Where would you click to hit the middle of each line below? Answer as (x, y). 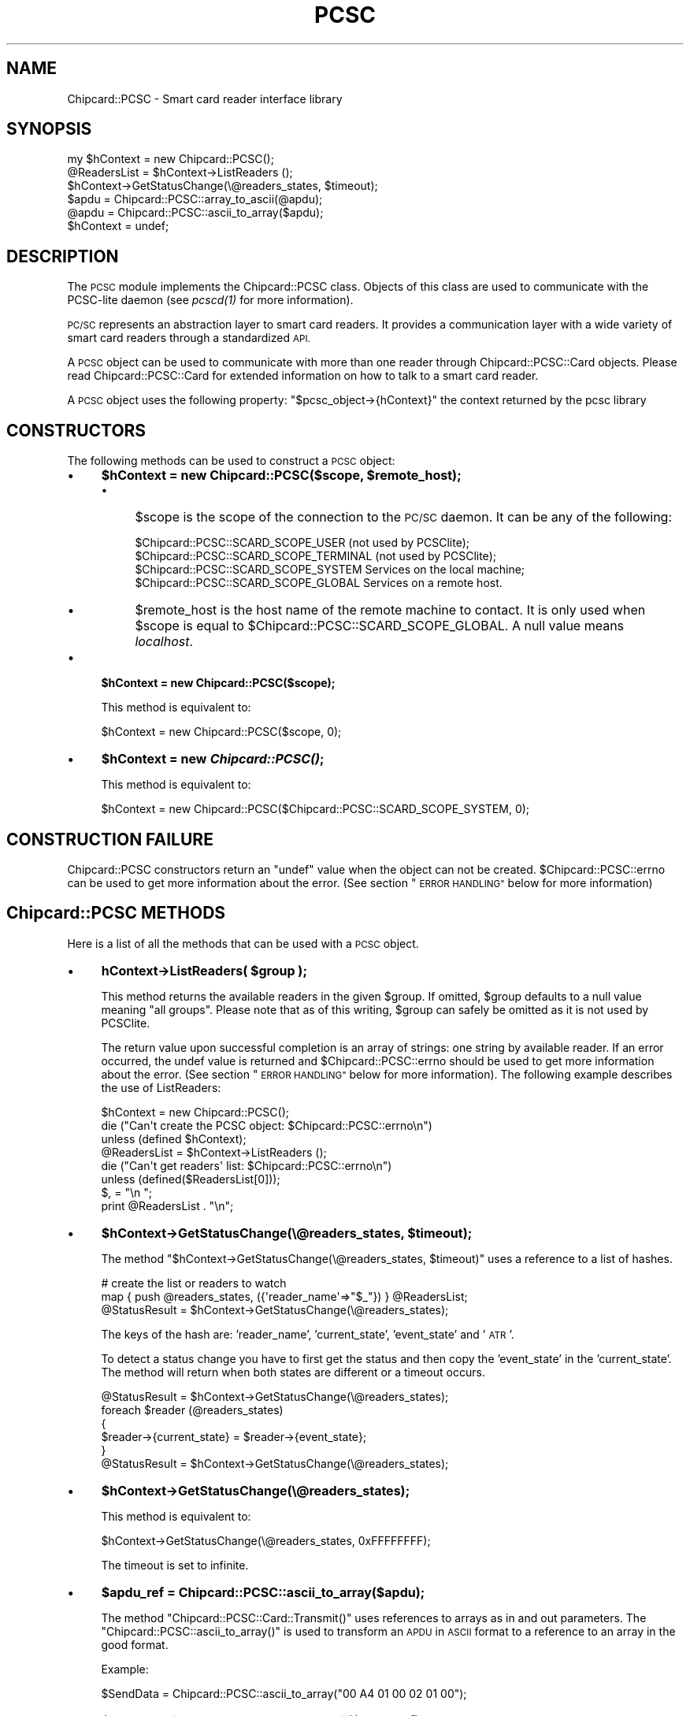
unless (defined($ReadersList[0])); (191, 1179)
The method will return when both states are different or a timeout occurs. (293, 1372)
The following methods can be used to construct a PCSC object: (231, 461)
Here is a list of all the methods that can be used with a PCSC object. (243, 943)
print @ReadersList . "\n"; (167, 1205)
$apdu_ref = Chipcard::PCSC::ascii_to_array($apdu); (263, 1592)
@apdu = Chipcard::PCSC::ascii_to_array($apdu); (195, 213)
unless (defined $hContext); (174, 1138)
